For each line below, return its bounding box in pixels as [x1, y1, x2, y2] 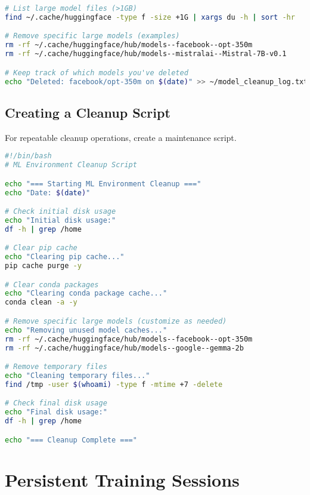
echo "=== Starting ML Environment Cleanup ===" [5, 179, 201, 188]
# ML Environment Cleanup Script [5, 161, 137, 170]
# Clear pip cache [5, 244, 77, 253]
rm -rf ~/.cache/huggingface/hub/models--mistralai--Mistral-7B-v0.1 [5, 50, 287, 59]
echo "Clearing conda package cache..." [5, 289, 168, 298]
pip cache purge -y [5, 262, 82, 270]
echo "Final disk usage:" [5, 408, 107, 417]
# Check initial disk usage [5, 207, 116, 216]
